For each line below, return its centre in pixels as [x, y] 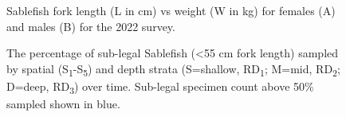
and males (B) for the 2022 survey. [91, 26]
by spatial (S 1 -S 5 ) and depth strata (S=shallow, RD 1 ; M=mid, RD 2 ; [173, 69]
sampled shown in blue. [63, 104]
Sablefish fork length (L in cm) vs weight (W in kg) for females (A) [171, 10]
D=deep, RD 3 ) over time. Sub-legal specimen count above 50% [160, 87]
